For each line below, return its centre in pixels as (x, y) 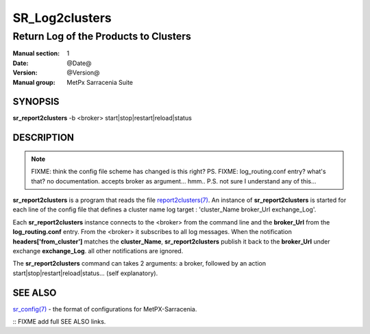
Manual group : (34, 82)
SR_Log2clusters (62, 18)
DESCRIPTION (44, 138)
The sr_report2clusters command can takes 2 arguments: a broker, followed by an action (139, 264)
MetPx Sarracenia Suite (100, 82)
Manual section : (36, 53)
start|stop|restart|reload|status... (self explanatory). (85, 273)
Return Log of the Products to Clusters (102, 36)
